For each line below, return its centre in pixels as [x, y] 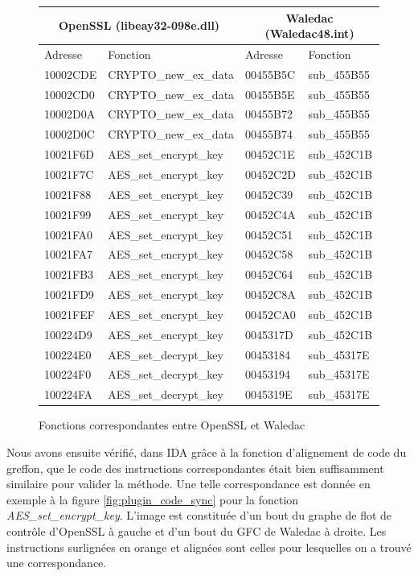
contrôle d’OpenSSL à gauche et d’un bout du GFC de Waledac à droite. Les [197, 530]
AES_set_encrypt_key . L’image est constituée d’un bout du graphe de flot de [199, 515]
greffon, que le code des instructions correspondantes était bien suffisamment [195, 468]
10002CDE [71, 74]
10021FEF [70, 314]
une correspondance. [57, 563]
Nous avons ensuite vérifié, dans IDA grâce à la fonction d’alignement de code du [207, 452]
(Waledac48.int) [309, 33]
